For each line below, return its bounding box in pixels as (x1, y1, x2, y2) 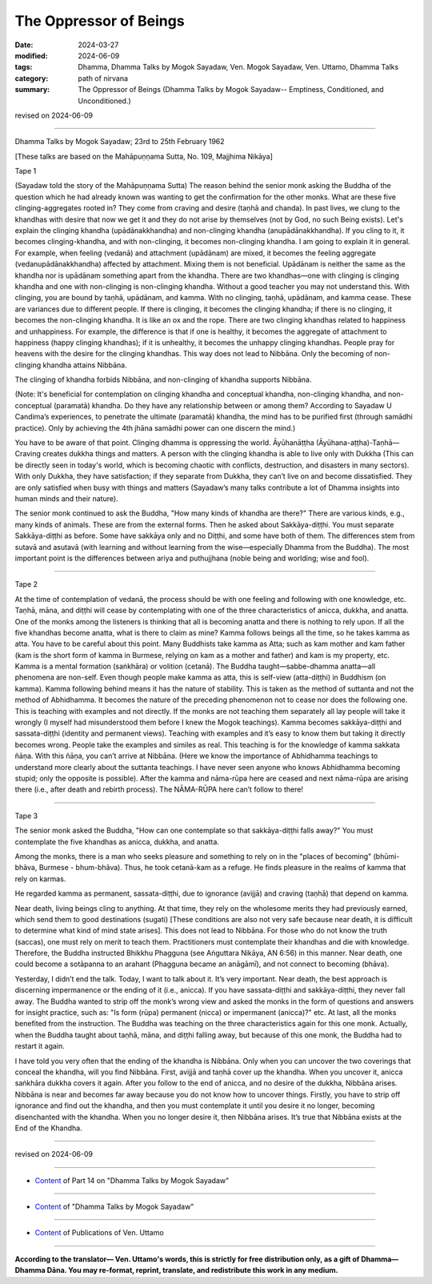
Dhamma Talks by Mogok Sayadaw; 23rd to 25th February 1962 (14, 137, 225, 146)
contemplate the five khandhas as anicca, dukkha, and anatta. (14, 837, 220, 846)
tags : (14, 62, 33, 72)
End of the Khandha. (14, 1123, 83, 1133)
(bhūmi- (373, 851, 400, 861)
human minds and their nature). (14, 494, 119, 504)
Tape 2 (14, 580, 38, 589)
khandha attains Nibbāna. (42, 360, 127, 370)
